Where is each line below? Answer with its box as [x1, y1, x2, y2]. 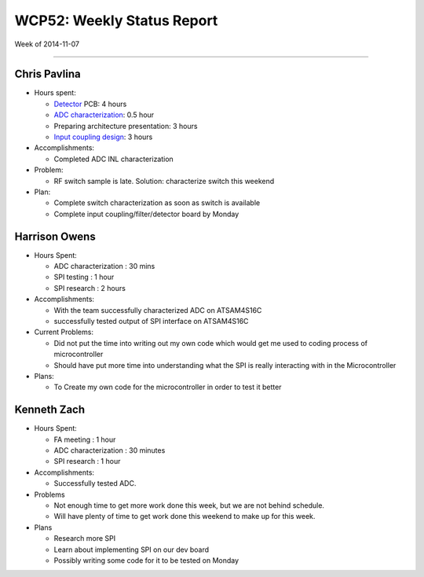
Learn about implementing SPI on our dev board [53, 545, 210, 554]
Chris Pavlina [14, 68, 82, 81]
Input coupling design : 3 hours [53, 132, 153, 141]
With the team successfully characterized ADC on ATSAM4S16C [53, 305, 262, 314]
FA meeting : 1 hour [53, 435, 116, 444]
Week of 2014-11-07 [14, 39, 80, 49]
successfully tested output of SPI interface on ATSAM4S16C [53, 317, 249, 325]
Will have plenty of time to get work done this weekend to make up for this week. [53, 512, 316, 521]
